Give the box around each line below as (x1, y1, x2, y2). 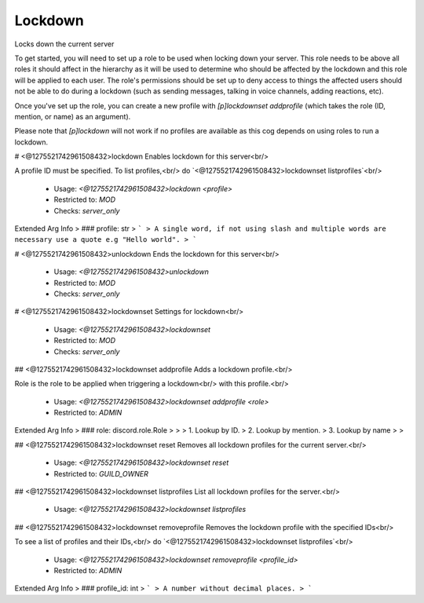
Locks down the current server (14, 39, 115, 49)
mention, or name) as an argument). (14, 111, 131, 121)
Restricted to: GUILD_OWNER (53, 469, 149, 478)
